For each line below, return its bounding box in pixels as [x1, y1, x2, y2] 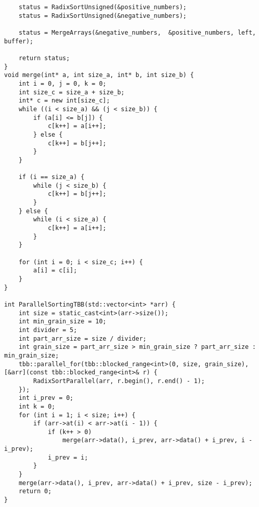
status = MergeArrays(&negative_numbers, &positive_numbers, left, [18, 29, 256, 36]
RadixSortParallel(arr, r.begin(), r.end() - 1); [33, 377, 205, 385]
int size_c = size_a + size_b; [18, 88, 125, 96]
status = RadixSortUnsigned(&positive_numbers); [18, 4, 187, 11]
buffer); [4, 37, 34, 45]
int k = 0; [18, 402, 56, 410]
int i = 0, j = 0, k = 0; [18, 80, 107, 87]
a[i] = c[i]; [33, 267, 77, 274]
